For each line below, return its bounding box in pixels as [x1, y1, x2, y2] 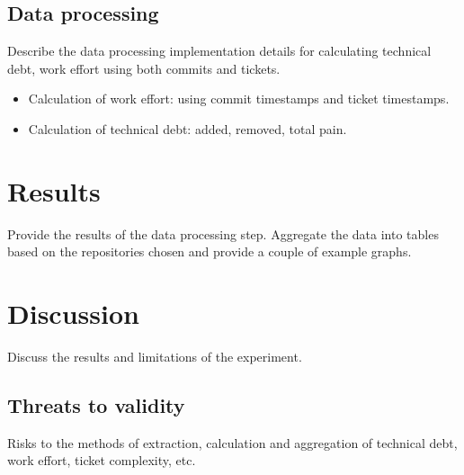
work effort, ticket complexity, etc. [7, 451, 196, 470]
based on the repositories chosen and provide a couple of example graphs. [7, 242, 412, 261]
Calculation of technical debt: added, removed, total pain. [28, 119, 347, 138]
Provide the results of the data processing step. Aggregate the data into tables [7, 224, 439, 243]
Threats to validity [7, 391, 185, 418]
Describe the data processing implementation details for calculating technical [7, 41, 432, 60]
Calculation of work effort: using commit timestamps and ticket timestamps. [28, 89, 450, 108]
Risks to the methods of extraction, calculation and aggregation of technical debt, [7, 433, 458, 452]
